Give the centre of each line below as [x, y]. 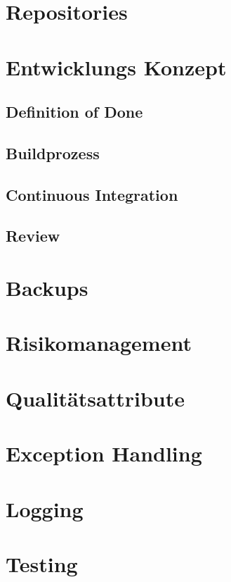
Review [33, 236]
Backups [47, 288]
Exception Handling [104, 453]
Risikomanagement [99, 343]
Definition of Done [74, 112]
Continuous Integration [92, 194]
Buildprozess [53, 153]
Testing [42, 563]
